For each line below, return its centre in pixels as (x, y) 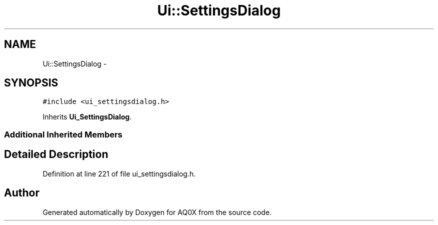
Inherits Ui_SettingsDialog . (87, 117)
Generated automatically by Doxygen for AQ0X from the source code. (157, 212)
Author (22, 193)
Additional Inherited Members (63, 134)
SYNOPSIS (31, 83)
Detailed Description (56, 154)
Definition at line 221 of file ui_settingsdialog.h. (119, 173)
